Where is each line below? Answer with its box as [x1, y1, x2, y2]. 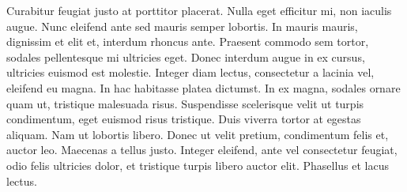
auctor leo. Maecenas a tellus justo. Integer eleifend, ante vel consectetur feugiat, [6, 141, 398, 158]
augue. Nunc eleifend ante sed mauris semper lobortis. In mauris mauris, [6, 17, 358, 34]
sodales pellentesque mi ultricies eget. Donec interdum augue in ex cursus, [6, 48, 365, 65]
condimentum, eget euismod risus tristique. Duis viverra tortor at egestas [6, 111, 361, 127]
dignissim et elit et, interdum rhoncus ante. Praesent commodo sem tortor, [6, 33, 369, 50]
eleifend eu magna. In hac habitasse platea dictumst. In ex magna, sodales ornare [6, 79, 401, 96]
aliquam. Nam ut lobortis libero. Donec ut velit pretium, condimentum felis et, [6, 126, 389, 142]
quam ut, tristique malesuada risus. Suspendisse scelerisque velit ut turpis [6, 95, 364, 111]
